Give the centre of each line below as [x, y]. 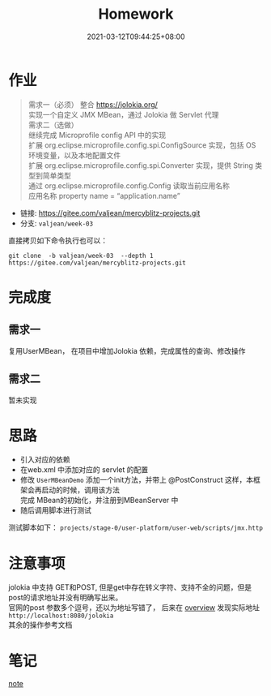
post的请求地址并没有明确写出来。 [66, 598]
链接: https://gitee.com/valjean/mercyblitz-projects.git [110, 213]
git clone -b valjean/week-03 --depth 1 [81, 256]
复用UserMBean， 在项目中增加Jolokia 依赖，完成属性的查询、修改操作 [127, 350]
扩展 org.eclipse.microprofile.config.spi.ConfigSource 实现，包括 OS [142, 145]
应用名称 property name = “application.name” [104, 195]
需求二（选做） [53, 125]
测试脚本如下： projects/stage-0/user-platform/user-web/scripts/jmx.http [135, 527]
